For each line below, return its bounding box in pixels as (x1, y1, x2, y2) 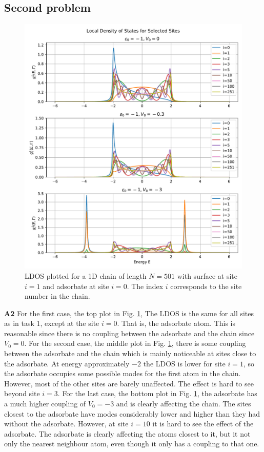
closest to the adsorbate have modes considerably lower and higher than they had (4, 408, 260, 419)
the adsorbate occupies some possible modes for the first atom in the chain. (4, 368, 241, 379)
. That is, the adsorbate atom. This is (117, 318, 236, 328)
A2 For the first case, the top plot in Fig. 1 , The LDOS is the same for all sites (4, 307, 254, 318)
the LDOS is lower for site (143, 358, 226, 368)
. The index (127, 280, 164, 291)
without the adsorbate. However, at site (4, 418, 129, 429)
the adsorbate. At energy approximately (4, 358, 130, 368)
